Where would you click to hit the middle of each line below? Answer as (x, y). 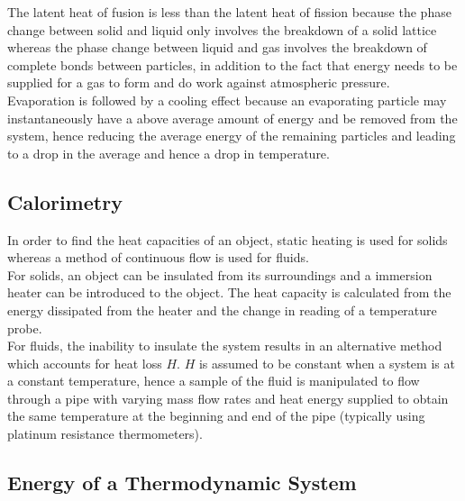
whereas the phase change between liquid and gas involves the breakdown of (217, 47)
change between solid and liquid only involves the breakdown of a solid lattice (222, 29)
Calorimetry (65, 201)
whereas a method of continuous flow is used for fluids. (158, 257)
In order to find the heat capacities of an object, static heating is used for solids (228, 239)
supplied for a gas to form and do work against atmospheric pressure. (199, 82)
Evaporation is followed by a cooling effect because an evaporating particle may (227, 100)
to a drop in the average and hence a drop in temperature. (169, 153)
